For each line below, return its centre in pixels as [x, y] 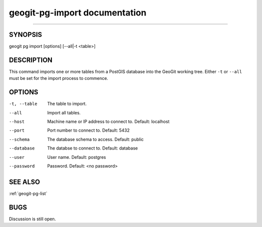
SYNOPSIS [25, 35]
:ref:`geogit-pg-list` [28, 193]
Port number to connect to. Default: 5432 [89, 130]
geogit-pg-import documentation [78, 13]
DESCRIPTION [31, 60]
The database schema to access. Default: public [96, 139]
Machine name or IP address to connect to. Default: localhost [108, 121]
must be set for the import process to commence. [59, 78]
